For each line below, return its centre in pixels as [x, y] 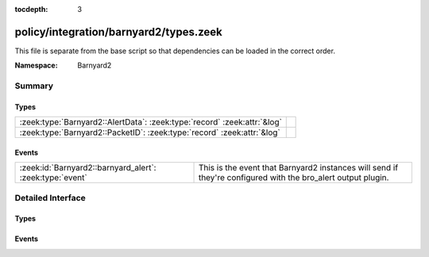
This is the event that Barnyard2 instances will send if [298, 168]
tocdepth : [31, 9]
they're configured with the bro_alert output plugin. [294, 178]
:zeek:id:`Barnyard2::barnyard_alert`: [88, 168]
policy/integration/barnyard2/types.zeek [118, 32]
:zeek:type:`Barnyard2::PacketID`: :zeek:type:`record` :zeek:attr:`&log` [150, 132]
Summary [34, 86]
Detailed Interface [50, 198]
